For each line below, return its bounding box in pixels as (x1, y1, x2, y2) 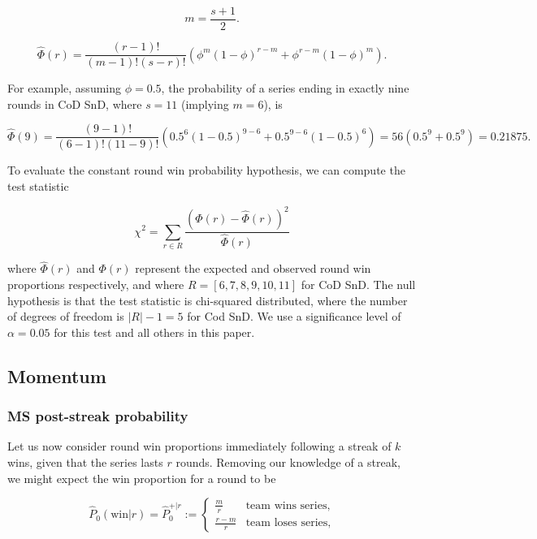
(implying (181, 95, 229, 112)
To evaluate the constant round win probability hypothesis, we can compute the (7, 162, 405, 179)
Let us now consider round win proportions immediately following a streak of (7, 438, 392, 455)
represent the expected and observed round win (135, 260, 371, 277)
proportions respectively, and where (7, 275, 184, 292)
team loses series (245, 517, 328, 529)
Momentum (7, 363, 106, 388)
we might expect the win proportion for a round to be (7, 469, 276, 486)
